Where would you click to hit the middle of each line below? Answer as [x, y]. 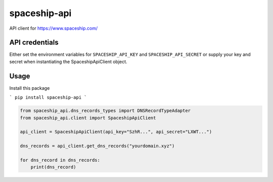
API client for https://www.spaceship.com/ [54, 28]
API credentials [34, 43]
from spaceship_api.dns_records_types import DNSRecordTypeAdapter [105, 111]
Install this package [30, 88]
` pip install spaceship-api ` [48, 98]
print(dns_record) [53, 167]
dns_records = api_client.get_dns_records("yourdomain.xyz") [97, 146]
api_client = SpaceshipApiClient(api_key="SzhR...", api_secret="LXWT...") [116, 132]
